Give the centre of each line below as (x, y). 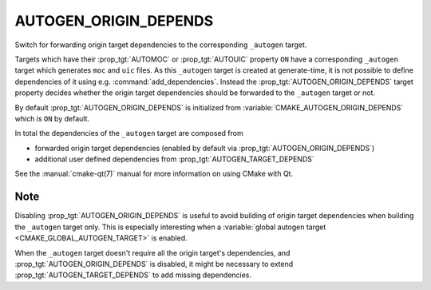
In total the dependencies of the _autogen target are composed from (129, 133)
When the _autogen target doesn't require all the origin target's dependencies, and (152, 252)
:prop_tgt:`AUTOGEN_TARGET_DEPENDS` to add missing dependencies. (133, 275)
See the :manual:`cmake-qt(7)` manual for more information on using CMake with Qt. (154, 174)
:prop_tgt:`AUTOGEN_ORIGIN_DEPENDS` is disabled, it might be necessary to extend (154, 264)
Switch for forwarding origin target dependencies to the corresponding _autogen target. (161, 45)
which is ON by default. (52, 118)
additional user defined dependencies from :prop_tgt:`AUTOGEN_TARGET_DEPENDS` (174, 159)
